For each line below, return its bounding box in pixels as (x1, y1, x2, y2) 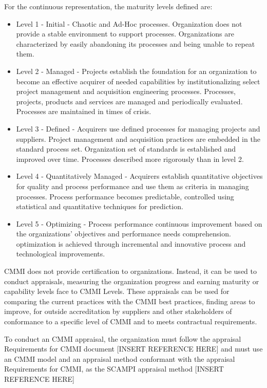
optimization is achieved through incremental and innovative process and (16, 238, 246, 249)
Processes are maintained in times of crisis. (16, 106, 151, 117)
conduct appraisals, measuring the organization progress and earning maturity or (4, 275, 259, 286)
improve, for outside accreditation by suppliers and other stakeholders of (4, 306, 232, 317)
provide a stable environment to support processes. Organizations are (16, 28, 234, 39)
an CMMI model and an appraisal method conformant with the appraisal (4, 353, 235, 364)
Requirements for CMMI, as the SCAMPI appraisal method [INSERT (4, 363, 224, 374)
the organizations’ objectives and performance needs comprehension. (16, 228, 231, 239)
